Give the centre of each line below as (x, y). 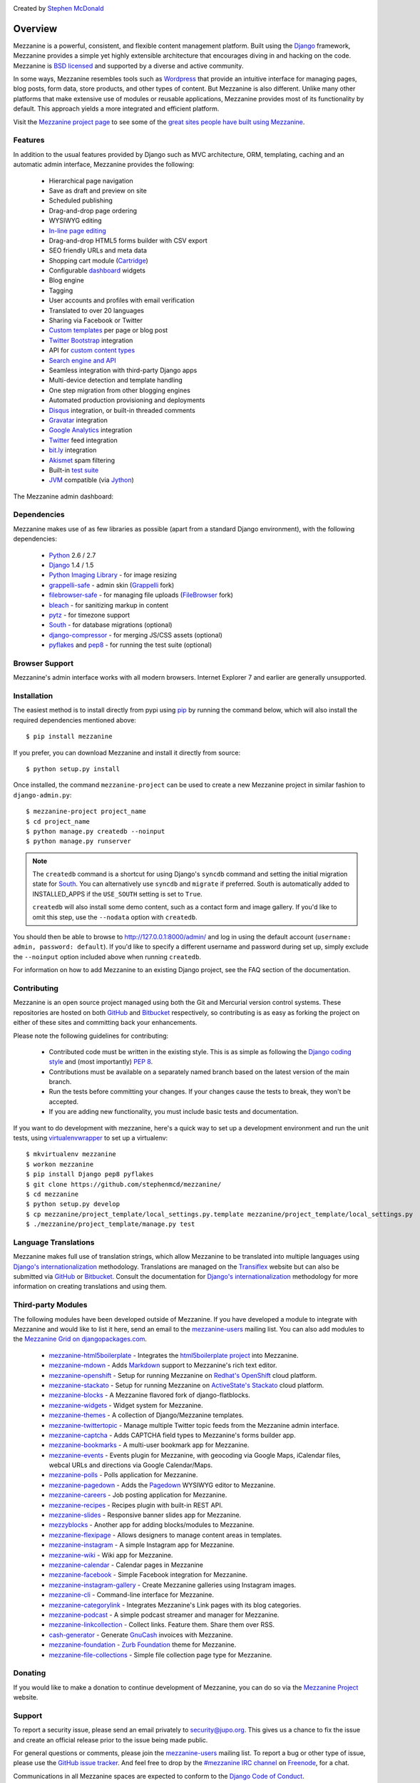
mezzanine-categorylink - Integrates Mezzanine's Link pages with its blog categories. (175, 1605)
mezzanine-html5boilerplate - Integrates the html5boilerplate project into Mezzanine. (174, 1355)
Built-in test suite (74, 470)
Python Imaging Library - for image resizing (113, 575)
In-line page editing (77, 230)
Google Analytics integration (91, 430)
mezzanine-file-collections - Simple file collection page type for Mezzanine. (160, 1655)
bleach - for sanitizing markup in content (109, 605)
